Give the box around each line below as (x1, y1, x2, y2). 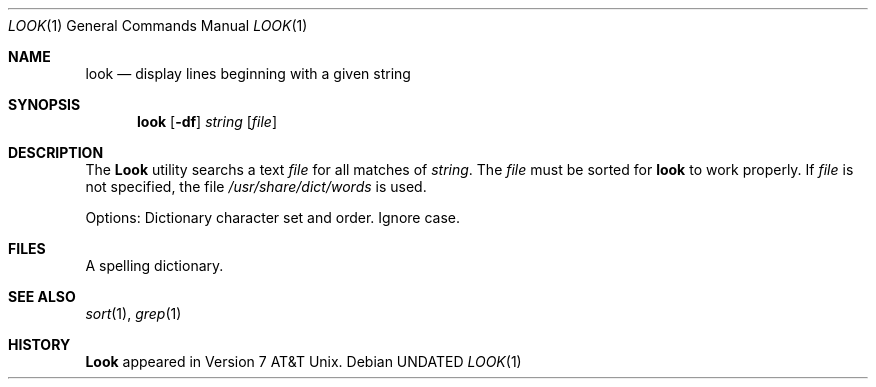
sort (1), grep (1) (85, 305, 182, 322)
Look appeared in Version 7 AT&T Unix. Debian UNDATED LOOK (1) (85, 353, 522, 370)
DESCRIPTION (8, 144, 104, 161)
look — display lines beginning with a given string (85, 65, 411, 82)
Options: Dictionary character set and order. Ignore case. (85, 209, 461, 226)
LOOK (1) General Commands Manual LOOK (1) (8, 17, 308, 34)
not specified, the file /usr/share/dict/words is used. (85, 178, 427, 195)
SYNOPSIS (8, 96, 81, 113)
